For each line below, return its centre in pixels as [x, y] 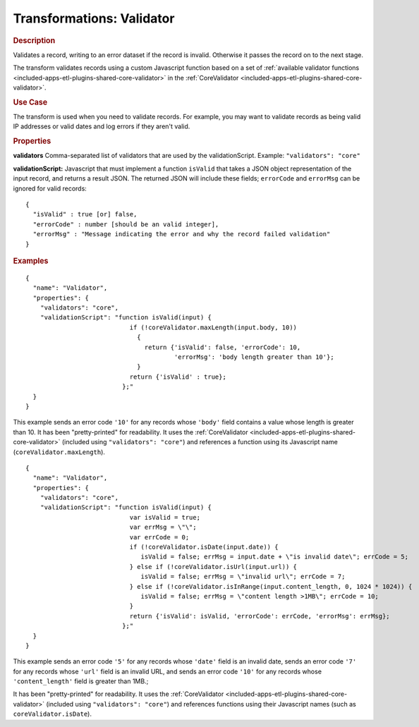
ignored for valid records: [50, 188]
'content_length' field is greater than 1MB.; [81, 681]
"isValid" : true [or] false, [85, 214]
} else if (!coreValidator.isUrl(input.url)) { [213, 567]
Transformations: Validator [94, 18]
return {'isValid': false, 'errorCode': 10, [223, 347]
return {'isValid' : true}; [178, 377]
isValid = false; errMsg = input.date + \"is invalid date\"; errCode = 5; [275, 557]
